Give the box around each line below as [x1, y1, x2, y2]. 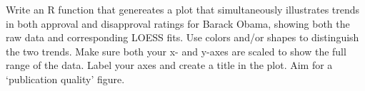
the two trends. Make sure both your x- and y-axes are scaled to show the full [6, 43, 346, 58]
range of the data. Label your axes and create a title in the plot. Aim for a [6, 58, 333, 73]
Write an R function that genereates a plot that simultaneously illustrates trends [6, 2, 360, 16]
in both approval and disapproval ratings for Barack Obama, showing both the [6, 16, 350, 31]
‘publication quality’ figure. [6, 71, 125, 86]
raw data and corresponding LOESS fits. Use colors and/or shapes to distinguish [6, 30, 359, 45]
